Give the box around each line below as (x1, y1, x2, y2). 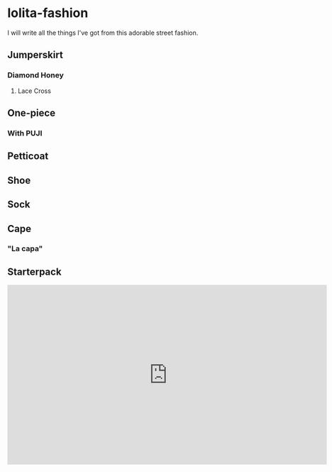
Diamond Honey (7, 70, 64, 80)
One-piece (7, 107, 55, 119)
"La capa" (7, 243, 43, 253)
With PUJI (7, 128, 43, 138)
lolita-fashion (7, 5, 89, 21)
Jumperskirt (7, 49, 64, 61)
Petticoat (7, 150, 49, 163)
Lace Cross (17, 87, 52, 95)
